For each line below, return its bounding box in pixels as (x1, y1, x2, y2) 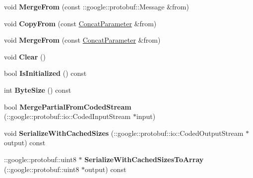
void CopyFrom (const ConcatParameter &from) (4, 18, 157, 28)
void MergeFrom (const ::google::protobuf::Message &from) (4, 1, 189, 11)
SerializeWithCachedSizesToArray (84, 154, 204, 164)
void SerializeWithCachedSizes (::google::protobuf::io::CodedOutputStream (4, 127, 244, 138)
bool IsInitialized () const (4, 68, 87, 78)
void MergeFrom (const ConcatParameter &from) (4, 35, 161, 45)
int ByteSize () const (4, 84, 71, 95)
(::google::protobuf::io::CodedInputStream (4, 111, 131, 121)
